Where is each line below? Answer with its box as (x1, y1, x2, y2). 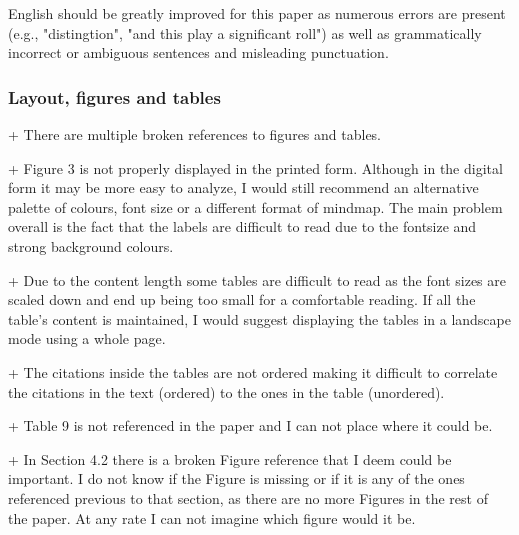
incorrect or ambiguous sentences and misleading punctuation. (8, 42, 389, 63)
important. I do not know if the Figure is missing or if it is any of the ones (8, 468, 465, 489)
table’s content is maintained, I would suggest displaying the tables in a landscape (8, 308, 511, 329)
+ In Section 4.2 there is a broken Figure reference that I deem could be (8, 448, 452, 469)
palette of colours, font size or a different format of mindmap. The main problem (8, 196, 503, 217)
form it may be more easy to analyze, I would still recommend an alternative (8, 177, 479, 198)
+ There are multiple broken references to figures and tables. (8, 124, 382, 144)
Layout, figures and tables (8, 84, 221, 109)
